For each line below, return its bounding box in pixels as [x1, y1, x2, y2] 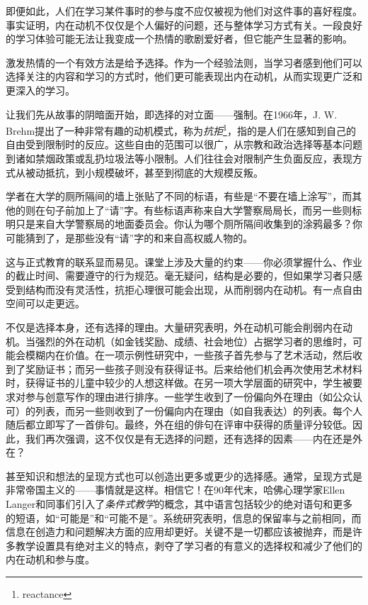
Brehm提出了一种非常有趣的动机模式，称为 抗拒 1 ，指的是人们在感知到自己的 [6, 121, 356, 138]
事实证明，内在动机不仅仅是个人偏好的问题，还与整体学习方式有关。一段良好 [6, 17, 362, 32]
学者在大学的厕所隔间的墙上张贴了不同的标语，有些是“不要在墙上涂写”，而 [6, 189, 352, 204]
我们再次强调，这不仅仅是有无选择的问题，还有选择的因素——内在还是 [25, 431, 352, 445]
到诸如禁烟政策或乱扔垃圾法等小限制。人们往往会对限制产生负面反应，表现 [6, 151, 352, 165]
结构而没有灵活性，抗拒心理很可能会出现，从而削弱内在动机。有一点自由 [25, 282, 362, 296]
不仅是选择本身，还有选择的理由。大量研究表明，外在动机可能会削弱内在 [6, 319, 343, 334]
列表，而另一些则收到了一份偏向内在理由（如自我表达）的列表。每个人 [35, 403, 362, 418]
